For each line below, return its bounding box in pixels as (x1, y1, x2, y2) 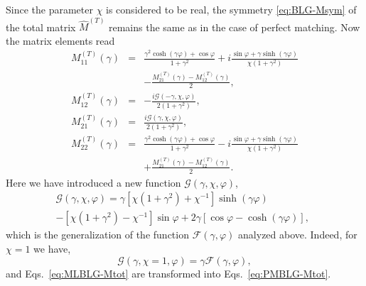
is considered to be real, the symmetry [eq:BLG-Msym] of (106, 2, 357, 16)
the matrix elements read (6, 33, 115, 48)
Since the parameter (6, 2, 93, 16)
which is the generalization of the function (6, 227, 189, 242)
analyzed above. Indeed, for (238, 227, 357, 242)
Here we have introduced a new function (6, 175, 181, 189)
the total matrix (6, 19, 76, 34)
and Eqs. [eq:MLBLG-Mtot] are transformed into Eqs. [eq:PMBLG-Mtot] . (6, 265, 331, 280)
